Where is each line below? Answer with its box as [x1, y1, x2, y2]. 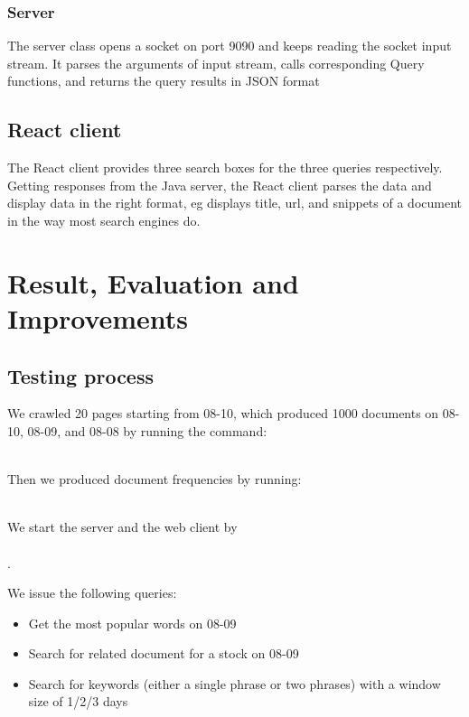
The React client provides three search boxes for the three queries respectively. [7, 158, 443, 177]
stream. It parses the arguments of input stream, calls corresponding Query [7, 53, 425, 72]
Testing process [7, 361, 154, 389]
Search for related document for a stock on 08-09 [28, 644, 299, 663]
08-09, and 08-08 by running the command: [27, 421, 267, 440]
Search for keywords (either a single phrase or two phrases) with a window [28, 674, 441, 693]
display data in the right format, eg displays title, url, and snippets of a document [7, 193, 462, 212]
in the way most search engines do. [7, 210, 201, 229]
